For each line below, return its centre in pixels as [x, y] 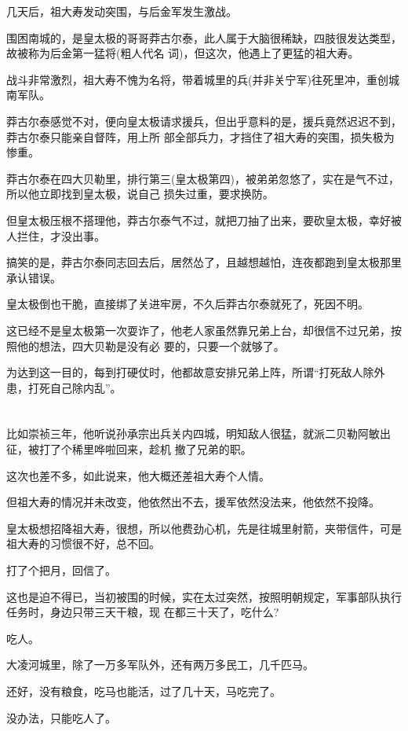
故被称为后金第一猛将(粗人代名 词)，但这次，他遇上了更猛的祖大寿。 [183, 53]
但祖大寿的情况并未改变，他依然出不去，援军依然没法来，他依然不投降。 [193, 502]
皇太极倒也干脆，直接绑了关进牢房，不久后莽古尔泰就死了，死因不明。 [188, 304]
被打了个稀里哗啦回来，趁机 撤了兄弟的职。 [140, 449]
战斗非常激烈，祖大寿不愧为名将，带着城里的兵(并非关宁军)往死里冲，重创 [197, 79]
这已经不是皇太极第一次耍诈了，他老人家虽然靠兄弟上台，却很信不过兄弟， [199, 330]
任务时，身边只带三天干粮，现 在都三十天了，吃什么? [143, 612]
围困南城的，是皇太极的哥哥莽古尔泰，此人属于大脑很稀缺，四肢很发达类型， [204, 37]
